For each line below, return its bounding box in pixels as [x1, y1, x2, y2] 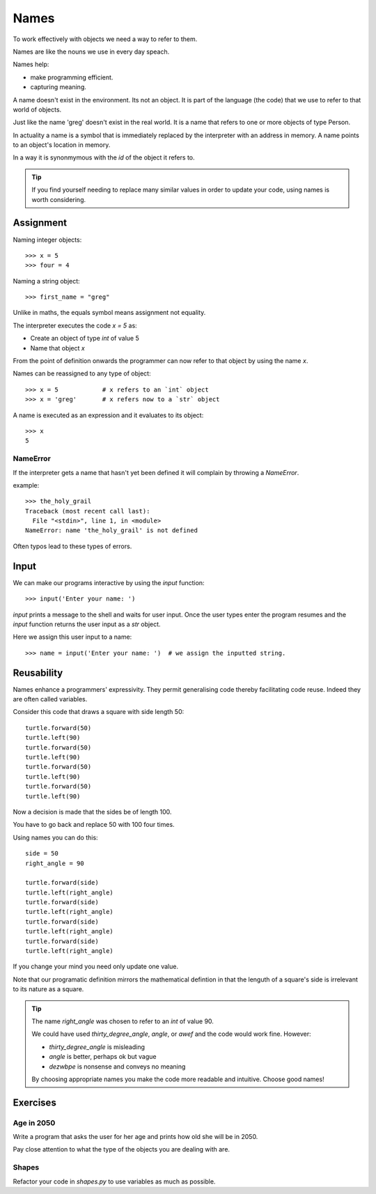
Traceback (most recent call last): [25, 507, 150, 515]
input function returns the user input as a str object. [13, 620, 161, 628]
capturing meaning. [30, 83, 86, 91]
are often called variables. [13, 695, 88, 704]
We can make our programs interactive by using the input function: [13, 578, 205, 587]
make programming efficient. [30, 73, 113, 82]
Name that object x [30, 343, 85, 352]
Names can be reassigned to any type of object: [13, 369, 151, 378]
